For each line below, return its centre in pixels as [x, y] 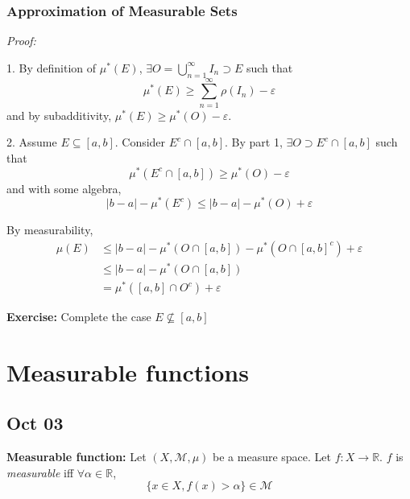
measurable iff [40, 472]
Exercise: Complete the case [79, 317]
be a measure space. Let [272, 457]
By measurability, [50, 230]
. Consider [140, 142]
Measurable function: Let [77, 457]
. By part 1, [254, 142]
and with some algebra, [64, 188]
